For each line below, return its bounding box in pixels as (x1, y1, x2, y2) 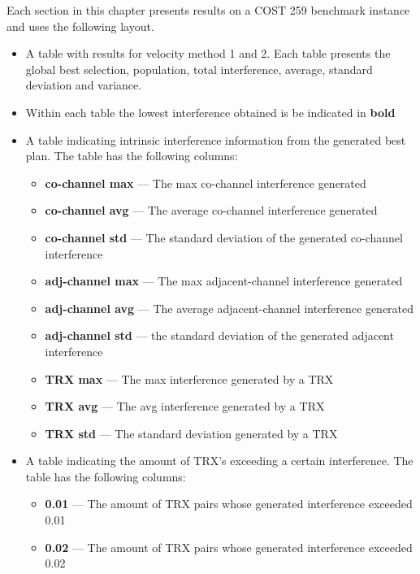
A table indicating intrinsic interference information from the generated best (25, 131, 406, 148)
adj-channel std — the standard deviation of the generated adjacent (45, 327, 394, 344)
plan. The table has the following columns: (25, 147, 238, 164)
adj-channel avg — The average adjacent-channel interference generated (45, 299, 414, 316)
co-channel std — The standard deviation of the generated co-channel (45, 228, 403, 246)
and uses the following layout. (6, 17, 154, 34)
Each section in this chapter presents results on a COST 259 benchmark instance (6, 2, 410, 18)
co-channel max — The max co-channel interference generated (45, 174, 366, 191)
